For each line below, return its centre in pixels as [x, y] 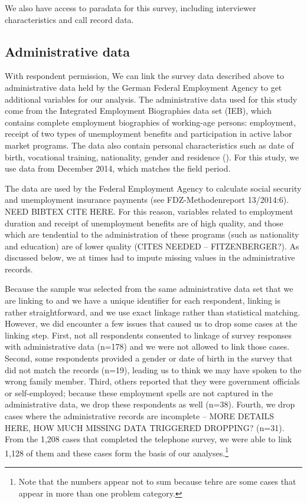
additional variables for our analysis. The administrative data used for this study [151, 99]
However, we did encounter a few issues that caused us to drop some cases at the [151, 323]
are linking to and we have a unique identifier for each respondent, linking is [143, 300]
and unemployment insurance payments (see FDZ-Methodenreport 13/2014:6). [147, 200]
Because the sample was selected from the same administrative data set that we [149, 289]
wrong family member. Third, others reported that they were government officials [152, 381]
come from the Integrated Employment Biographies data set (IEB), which [138, 111]
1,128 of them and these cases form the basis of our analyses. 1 [117, 452]
